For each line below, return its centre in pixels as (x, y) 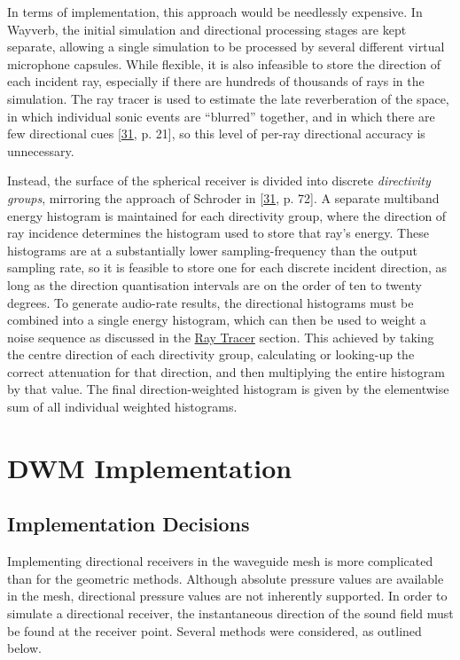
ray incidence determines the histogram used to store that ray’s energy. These (218, 233)
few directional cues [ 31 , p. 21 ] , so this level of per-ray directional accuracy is (216, 134)
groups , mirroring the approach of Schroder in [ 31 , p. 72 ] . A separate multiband (223, 197)
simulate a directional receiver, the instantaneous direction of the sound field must (230, 613)
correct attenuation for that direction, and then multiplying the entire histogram (226, 371)
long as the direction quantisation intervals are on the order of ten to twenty (214, 284)
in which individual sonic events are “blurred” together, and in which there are (221, 116)
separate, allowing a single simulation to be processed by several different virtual (226, 47)
